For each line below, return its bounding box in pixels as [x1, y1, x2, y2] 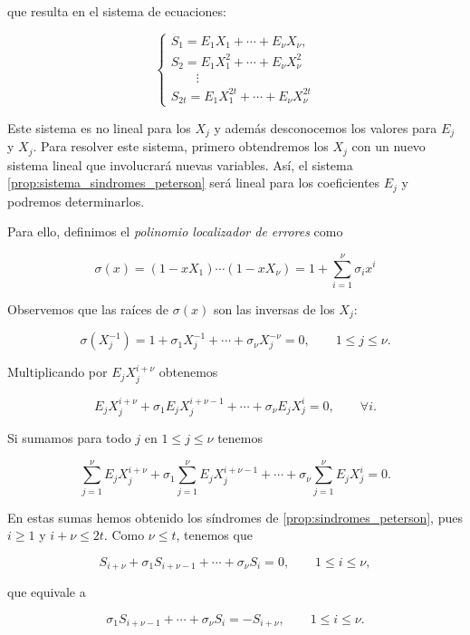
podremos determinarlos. [7, 191, 145, 210]
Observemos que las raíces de [7, 299, 169, 318]
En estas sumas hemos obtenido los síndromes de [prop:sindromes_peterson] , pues [7, 507, 463, 526]
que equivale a [7, 582, 86, 601]
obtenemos [158, 362, 218, 381]
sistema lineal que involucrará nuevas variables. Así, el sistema [7, 155, 353, 174]
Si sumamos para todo [7, 428, 131, 447]
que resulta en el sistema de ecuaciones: [7, 2, 226, 20]
